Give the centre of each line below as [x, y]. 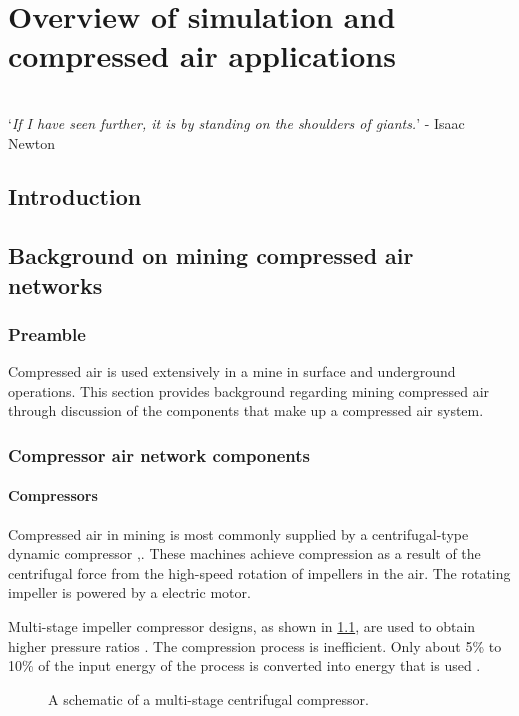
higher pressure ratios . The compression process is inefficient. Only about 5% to [255, 645]
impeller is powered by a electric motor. [129, 592]
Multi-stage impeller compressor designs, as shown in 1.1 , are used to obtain [242, 626]
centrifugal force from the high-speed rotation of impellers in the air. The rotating [259, 572]
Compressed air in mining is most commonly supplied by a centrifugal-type [238, 533]
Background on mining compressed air [211, 255]
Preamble [47, 333]
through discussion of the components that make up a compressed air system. [246, 410]
